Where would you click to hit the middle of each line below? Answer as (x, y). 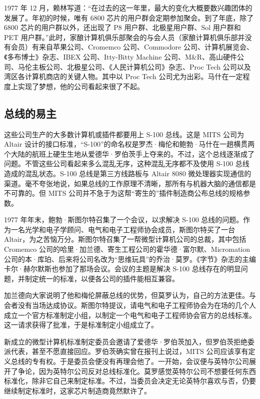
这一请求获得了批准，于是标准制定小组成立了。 (81, 325)
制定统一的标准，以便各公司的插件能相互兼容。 (102, 278)
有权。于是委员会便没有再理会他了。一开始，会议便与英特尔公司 (144, 361)
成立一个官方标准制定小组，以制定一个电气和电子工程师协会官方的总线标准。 (130, 315)
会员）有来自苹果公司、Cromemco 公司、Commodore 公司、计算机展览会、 (132, 47)
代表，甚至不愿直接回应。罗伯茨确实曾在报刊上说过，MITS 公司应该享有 (129, 351)
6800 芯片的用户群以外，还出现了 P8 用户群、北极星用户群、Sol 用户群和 (122, 27)
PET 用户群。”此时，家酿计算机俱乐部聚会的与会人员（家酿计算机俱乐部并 (124, 37)
